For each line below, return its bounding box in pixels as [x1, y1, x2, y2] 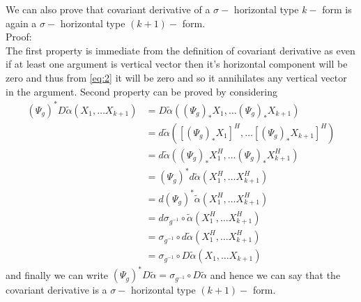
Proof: [6, 29, 32, 44]
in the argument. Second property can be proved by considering [6, 84, 277, 98]
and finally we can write [6, 267, 109, 282]
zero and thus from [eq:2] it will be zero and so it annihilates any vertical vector [6, 70, 347, 84]
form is [322, 2, 352, 16]
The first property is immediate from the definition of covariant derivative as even [6, 43, 355, 57]
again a [6, 15, 37, 30]
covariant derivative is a [6, 282, 107, 297]
